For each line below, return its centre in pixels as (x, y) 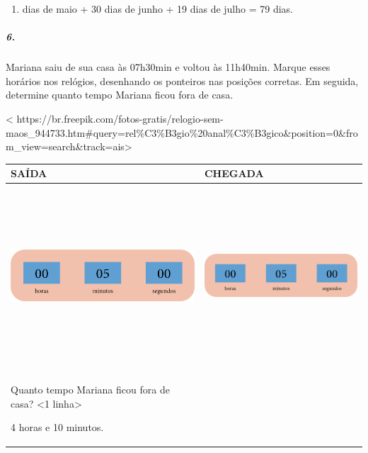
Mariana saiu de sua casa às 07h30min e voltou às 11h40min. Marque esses (168, 67)
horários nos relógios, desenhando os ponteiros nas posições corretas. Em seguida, (182, 80)
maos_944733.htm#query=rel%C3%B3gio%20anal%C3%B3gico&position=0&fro (182, 132)
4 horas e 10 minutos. (57, 427)
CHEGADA (234, 173)
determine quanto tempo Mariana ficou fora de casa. (120, 95)
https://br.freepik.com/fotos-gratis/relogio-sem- (120, 118)
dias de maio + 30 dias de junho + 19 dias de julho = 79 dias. (157, 9)
